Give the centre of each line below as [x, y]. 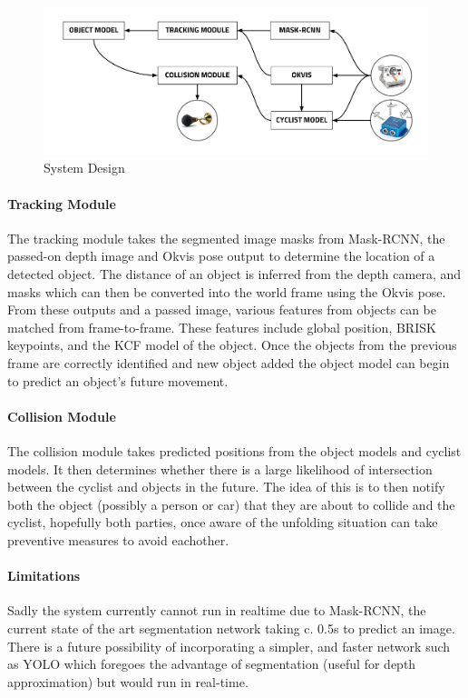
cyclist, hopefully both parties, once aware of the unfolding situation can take [223, 522]
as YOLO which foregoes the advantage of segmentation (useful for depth [212, 664]
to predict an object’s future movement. [118, 380]
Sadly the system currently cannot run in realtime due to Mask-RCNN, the [217, 610]
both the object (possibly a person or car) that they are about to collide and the [231, 504]
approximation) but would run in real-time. [128, 681]
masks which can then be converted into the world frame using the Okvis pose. [227, 291]
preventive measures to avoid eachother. [118, 539]
